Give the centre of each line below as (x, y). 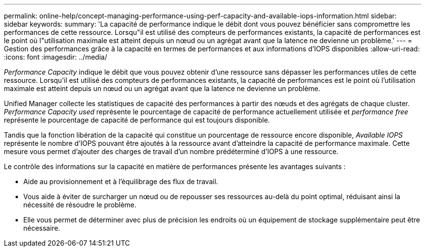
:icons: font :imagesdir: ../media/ (56, 57)
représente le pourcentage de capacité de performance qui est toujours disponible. (137, 120)
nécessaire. (42, 228)
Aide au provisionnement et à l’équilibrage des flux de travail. (121, 181)
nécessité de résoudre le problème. (80, 205)
